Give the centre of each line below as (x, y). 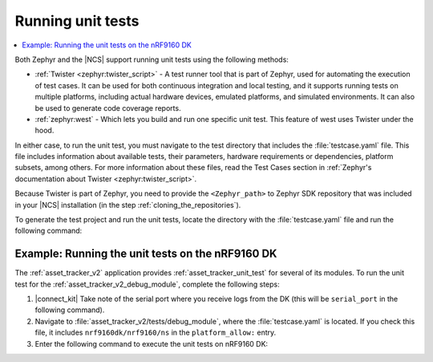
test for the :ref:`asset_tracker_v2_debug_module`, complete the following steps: (147, 284)
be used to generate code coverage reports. (108, 108)
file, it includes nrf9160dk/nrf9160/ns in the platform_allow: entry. (156, 332)
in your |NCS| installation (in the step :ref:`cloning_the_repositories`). (128, 205)
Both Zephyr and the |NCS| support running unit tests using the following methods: (152, 59)
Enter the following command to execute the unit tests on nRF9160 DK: (152, 344)
